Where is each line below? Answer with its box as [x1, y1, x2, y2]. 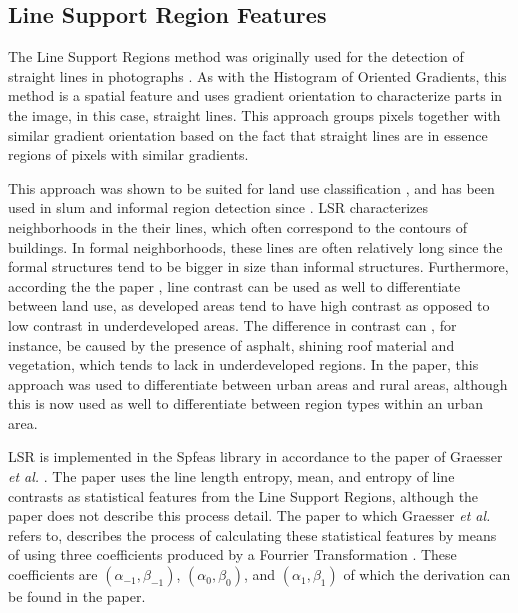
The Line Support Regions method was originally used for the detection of [8, 46, 464, 67]
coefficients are [8, 564, 98, 585]
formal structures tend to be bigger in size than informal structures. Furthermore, [8, 256, 509, 277]
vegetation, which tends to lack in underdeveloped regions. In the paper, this [8, 354, 479, 375]
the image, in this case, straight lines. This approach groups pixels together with [8, 104, 501, 125]
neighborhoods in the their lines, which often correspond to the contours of [8, 216, 468, 237]
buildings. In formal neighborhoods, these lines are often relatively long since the [8, 236, 503, 257]
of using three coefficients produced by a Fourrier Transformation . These [8, 544, 457, 565]
